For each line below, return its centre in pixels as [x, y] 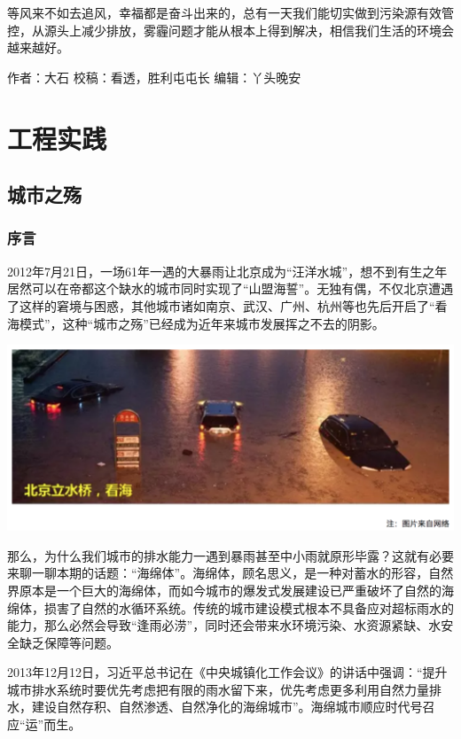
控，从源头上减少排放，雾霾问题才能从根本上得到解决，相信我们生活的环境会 [230, 30]
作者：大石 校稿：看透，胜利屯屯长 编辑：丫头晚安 [154, 77]
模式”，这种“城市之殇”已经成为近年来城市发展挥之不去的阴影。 [202, 323]
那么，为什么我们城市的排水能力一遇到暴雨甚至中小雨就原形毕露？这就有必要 [230, 555]
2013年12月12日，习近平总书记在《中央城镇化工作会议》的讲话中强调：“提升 [227, 672]
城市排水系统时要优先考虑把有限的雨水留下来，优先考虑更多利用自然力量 [218, 689]
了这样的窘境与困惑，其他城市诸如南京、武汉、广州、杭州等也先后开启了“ [221, 305]
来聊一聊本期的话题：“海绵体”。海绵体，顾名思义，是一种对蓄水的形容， [218, 573]
